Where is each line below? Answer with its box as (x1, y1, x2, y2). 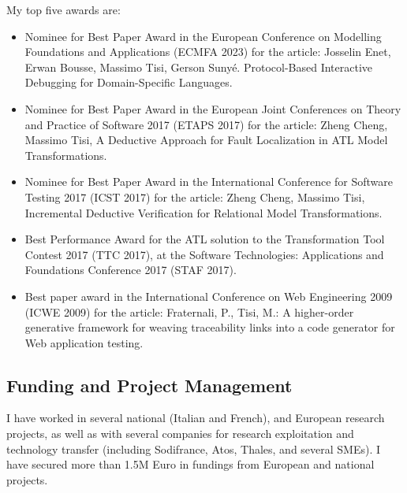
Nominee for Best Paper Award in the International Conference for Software (24, 173, 394, 190)
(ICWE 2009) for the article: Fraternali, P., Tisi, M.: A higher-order (24, 303, 354, 320)
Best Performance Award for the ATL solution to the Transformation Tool (24, 231, 385, 247)
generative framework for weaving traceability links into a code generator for (24, 319, 395, 335)
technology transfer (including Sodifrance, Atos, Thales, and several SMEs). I (6, 440, 381, 457)
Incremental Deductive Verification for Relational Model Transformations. (24, 204, 383, 221)
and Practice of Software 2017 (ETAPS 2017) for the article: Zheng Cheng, (24, 116, 388, 132)
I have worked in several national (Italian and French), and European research (6, 410, 385, 426)
